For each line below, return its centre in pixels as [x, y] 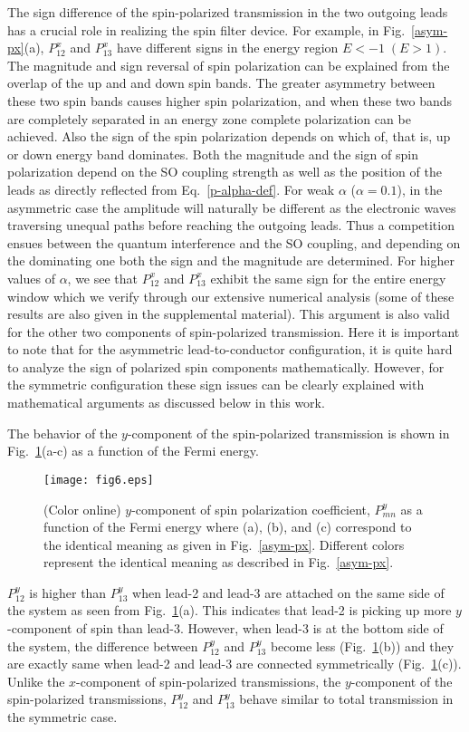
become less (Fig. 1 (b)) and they [362, 645]
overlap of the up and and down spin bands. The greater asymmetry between [221, 83]
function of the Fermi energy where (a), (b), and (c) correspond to [228, 527]
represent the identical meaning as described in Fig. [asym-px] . [219, 562]
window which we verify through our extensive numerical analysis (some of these [231, 296]
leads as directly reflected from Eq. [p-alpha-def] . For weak [171, 189]
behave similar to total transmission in [346, 699]
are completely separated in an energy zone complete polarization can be [209, 118]
